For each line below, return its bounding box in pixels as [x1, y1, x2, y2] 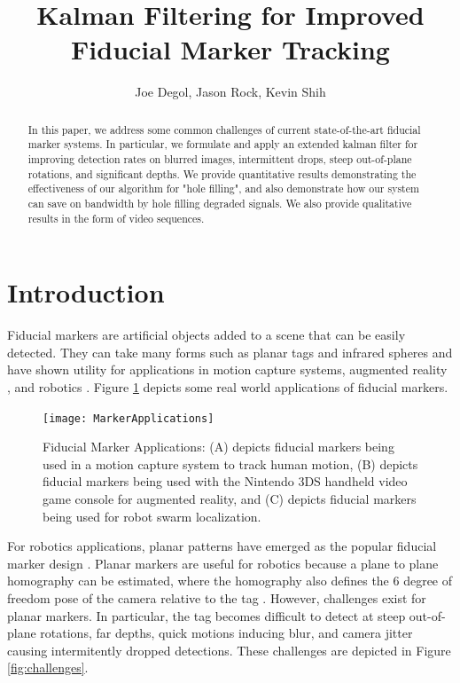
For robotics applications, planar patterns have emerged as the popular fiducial [7, 537, 437, 555]
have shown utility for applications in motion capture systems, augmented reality [7, 360, 448, 379]
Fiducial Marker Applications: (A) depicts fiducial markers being [43, 437, 394, 456]
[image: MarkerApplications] [43, 412, 214, 425]
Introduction [7, 274, 165, 310]
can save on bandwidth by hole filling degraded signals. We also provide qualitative [27, 195, 412, 210]
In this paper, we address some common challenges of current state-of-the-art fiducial [27, 122, 421, 137]
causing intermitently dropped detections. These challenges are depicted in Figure [7, 640, 451, 659]
